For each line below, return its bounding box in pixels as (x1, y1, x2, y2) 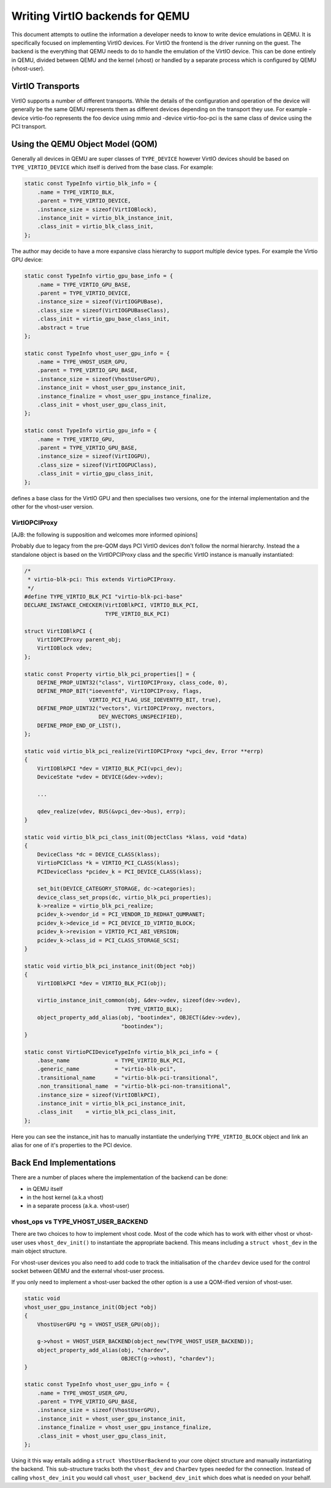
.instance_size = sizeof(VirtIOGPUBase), (37, 298, 164, 305)
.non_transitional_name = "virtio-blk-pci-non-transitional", (37, 1083, 232, 1090)
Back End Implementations (11, 1158, 116, 1168)
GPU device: (11, 256, 43, 263)
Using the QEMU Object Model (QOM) (11, 139, 158, 149)
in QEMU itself (26, 1185, 63, 1192)
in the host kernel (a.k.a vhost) (26, 1193, 104, 1201)
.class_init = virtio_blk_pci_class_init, (37, 1109, 177, 1115)
